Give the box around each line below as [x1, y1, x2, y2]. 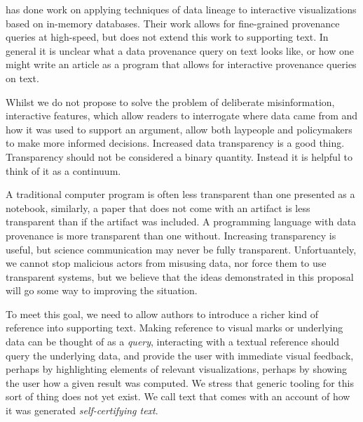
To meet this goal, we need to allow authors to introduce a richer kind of [6, 306, 318, 321]
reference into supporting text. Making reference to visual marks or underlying [6, 320, 343, 335]
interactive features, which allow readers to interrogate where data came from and [6, 108, 358, 123]
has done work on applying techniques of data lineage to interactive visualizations [6, 2, 357, 16]
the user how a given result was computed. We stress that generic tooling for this [6, 375, 354, 390]
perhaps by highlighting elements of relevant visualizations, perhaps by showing [6, 362, 348, 376]
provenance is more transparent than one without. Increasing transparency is [6, 228, 336, 242]
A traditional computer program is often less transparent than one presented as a [6, 187, 355, 202]
